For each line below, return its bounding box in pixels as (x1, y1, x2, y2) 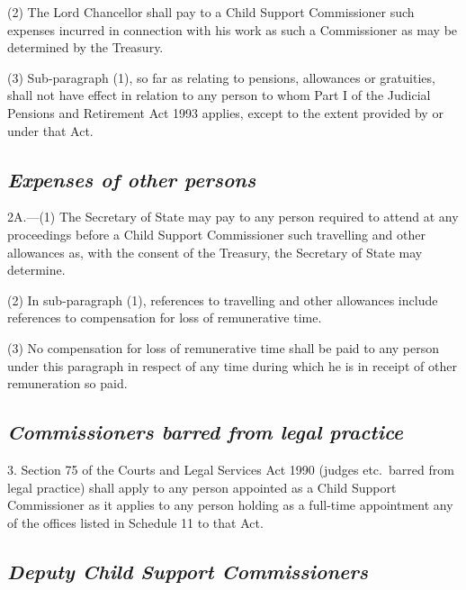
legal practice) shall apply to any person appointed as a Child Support (7, 477, 397, 496)
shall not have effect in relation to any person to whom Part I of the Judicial (7, 86, 431, 104)
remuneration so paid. (7, 374, 128, 393)
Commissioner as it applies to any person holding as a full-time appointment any (7, 495, 453, 514)
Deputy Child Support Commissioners (7, 557, 369, 585)
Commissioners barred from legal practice (7, 418, 404, 446)
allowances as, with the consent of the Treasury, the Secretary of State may (7, 242, 423, 261)
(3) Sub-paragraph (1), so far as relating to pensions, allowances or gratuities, (7, 68, 435, 86)
